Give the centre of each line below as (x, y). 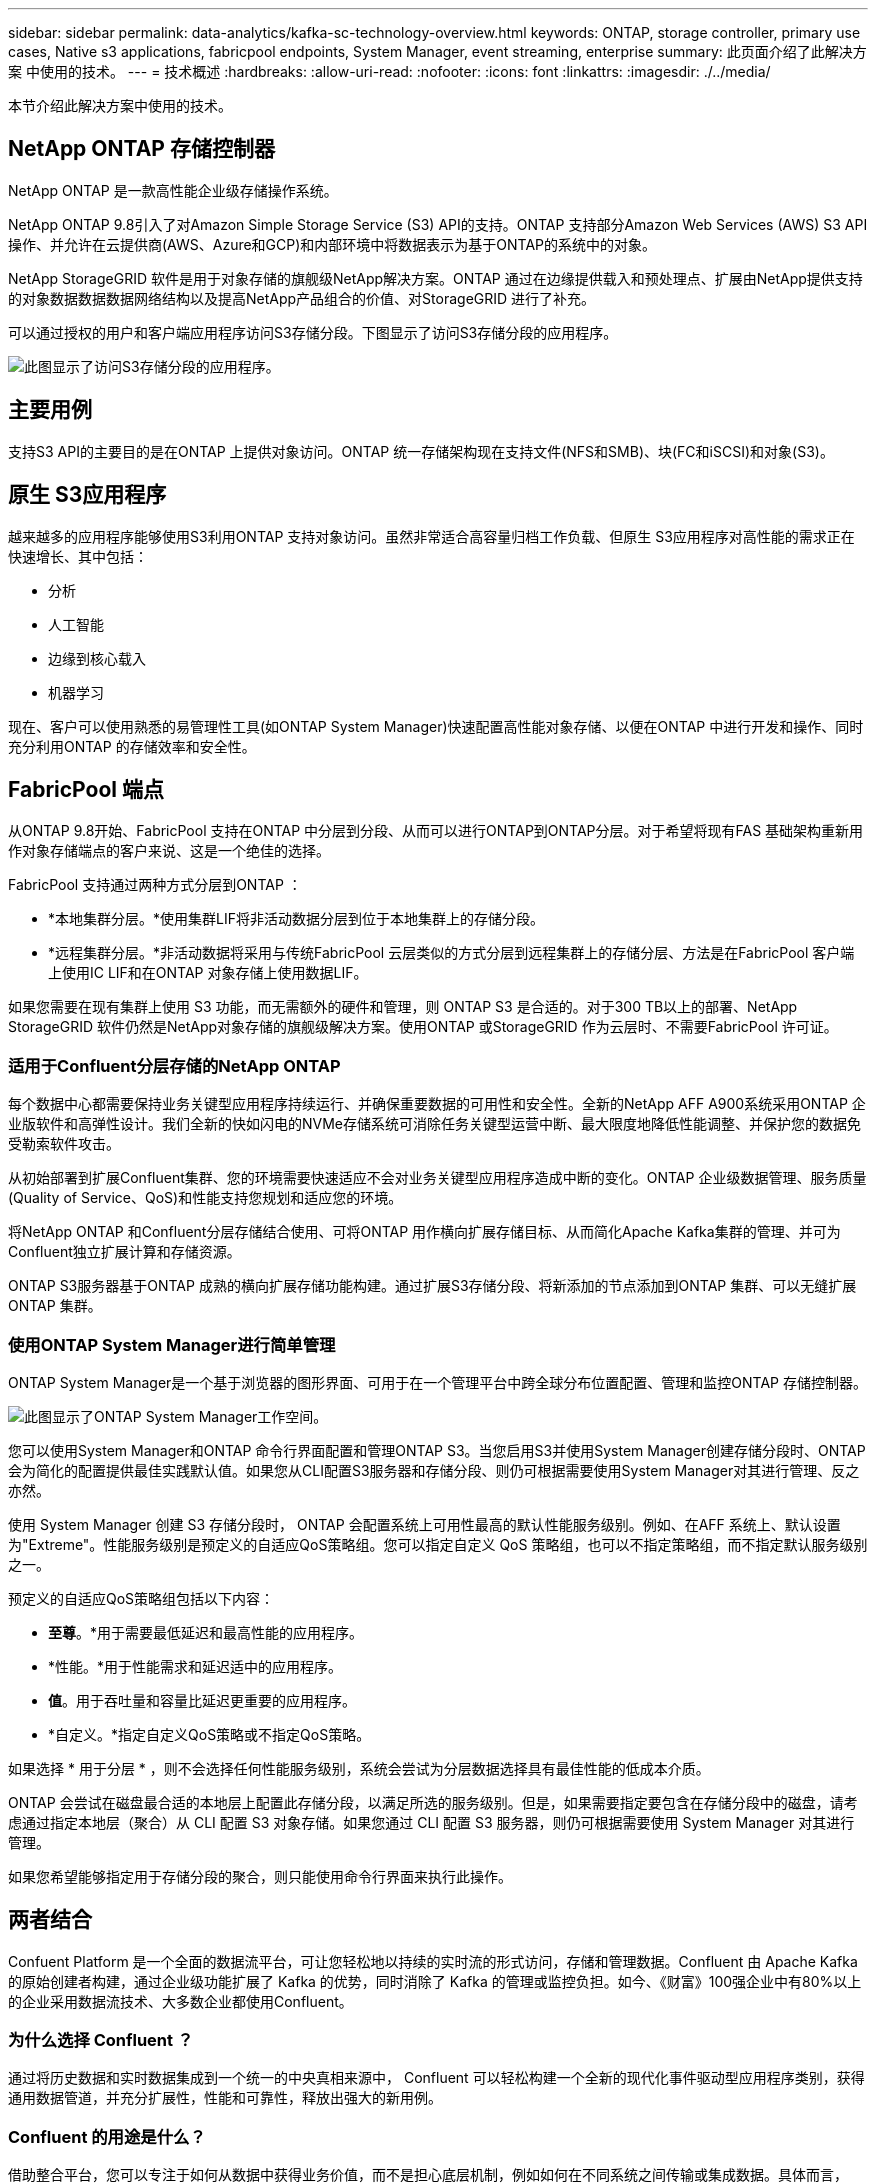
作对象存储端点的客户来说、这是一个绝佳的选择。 (169, 851)
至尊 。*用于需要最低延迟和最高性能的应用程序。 (206, 1632)
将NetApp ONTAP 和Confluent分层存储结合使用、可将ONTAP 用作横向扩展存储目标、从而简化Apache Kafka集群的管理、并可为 (424, 1232)
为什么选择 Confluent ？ (101, 2040)
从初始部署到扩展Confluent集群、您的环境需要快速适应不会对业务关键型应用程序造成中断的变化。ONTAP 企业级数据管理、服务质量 (437, 1178)
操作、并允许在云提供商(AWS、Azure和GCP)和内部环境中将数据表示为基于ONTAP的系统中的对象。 (332, 244)
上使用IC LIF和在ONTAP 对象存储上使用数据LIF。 (208, 973)
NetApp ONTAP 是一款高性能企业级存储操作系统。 (173, 190)
